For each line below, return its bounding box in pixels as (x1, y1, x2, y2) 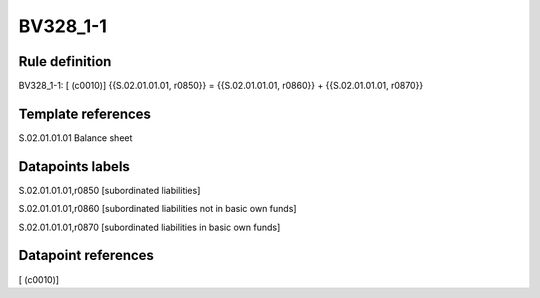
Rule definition (18, 53, 112, 70)
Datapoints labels (18, 158, 130, 175)
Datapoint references (18, 247, 155, 264)
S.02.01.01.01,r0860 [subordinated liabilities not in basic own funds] (18, 203, 297, 215)
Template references (18, 105, 152, 122)
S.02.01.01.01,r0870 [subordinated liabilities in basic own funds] (18, 221, 281, 233)
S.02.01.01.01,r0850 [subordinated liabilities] (18, 184, 201, 196)
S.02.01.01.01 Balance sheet (18, 131, 133, 144)
